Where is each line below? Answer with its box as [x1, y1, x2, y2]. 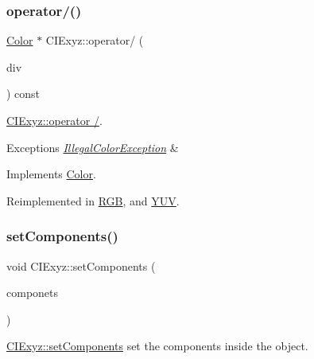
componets [6, 284, 59, 301]
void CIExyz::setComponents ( [6, 257, 156, 274]
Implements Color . [6, 166, 96, 182]
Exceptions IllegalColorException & [6, 139, 179, 155]
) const [6, 85, 41, 102]
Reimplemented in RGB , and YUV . [6, 192, 180, 209]
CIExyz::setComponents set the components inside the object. [6, 338, 308, 354]
